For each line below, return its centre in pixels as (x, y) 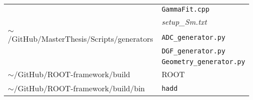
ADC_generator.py (194, 37)
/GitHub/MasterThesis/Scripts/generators (81, 39)
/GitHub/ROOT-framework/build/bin (79, 88)
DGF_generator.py (194, 51)
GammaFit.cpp (186, 9)
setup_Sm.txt (184, 22)
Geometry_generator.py (203, 62)
